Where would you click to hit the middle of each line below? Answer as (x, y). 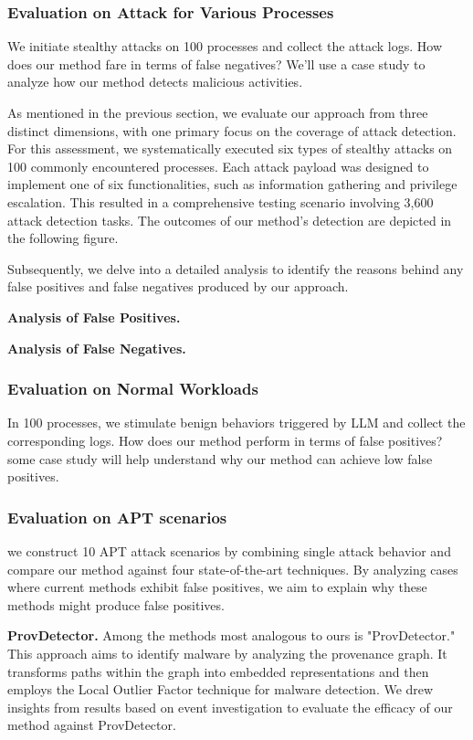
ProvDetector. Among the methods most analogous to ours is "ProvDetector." (231, 635)
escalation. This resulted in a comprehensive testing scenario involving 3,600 (221, 201)
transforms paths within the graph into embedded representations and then (218, 671)
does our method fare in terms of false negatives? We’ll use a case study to (216, 63)
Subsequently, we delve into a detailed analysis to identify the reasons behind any (236, 268)
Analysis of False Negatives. (97, 348)
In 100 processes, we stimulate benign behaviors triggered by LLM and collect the (236, 423)
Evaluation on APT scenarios (117, 517)
